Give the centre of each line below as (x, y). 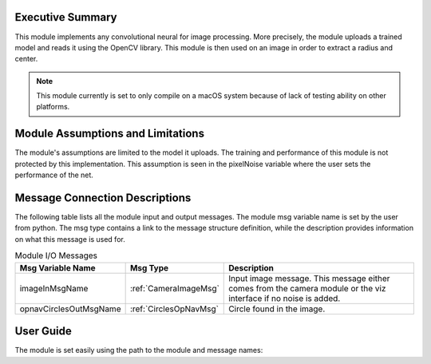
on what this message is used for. (70, 239)
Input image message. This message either (309, 278)
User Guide (43, 331)
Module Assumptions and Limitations (110, 134)
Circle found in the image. (277, 309)
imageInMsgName (54, 288)
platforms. (53, 107)
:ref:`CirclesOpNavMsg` (174, 309)
